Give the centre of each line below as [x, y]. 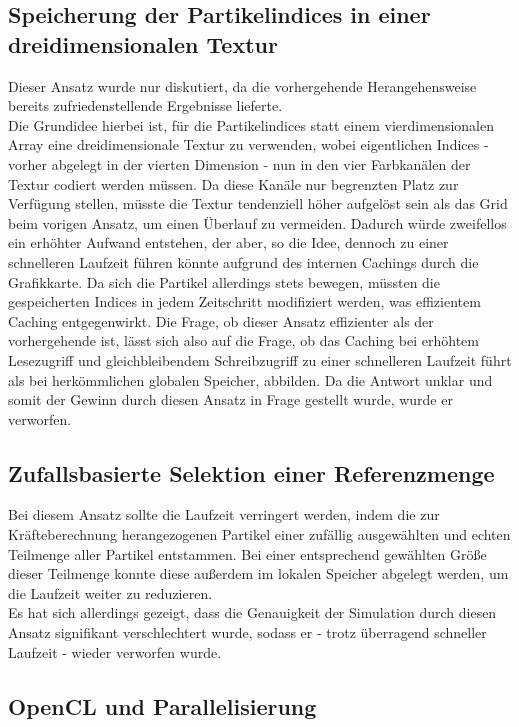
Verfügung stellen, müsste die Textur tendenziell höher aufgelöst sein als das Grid [258, 203]
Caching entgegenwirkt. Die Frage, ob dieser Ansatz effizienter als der [221, 320]
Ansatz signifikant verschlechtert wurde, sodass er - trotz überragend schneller [247, 632]
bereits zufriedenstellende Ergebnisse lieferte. [145, 105]
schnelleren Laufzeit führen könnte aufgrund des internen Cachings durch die [243, 261]
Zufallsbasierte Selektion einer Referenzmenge [251, 472]
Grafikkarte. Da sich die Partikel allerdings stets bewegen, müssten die [224, 281]
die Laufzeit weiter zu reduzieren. [110, 592]
